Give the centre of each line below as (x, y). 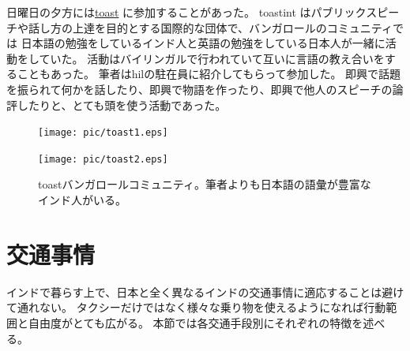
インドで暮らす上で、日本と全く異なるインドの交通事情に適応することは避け (205, 291)
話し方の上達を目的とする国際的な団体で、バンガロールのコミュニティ (210, 27)
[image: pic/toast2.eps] (103, 159)
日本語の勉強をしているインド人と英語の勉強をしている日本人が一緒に (203, 43)
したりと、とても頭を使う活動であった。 (122, 105)
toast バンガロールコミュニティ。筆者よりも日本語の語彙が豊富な (205, 184)
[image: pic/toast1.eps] (103, 133)
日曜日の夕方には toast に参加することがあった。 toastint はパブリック (186, 12)
